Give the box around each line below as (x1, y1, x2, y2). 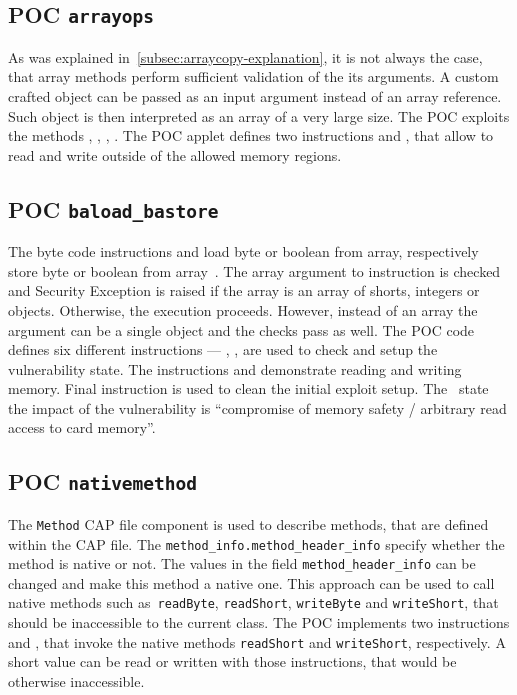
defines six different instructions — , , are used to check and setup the (8, 339, 438, 360)
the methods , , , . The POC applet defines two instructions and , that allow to (8, 125, 494, 146)
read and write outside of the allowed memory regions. (8, 144, 342, 165)
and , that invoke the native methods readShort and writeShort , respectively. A (8, 631, 506, 652)
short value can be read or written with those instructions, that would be (8, 651, 457, 672)
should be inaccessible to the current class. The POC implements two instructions (8, 612, 510, 633)
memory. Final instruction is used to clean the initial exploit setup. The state (8, 378, 489, 399)
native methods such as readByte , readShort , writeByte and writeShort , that (8, 592, 499, 613)
